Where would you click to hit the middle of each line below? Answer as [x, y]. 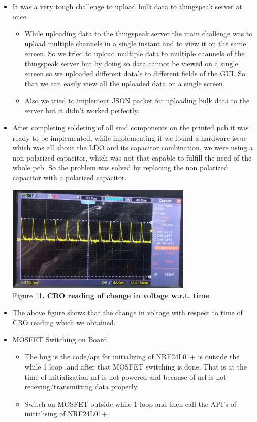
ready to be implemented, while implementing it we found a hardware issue [130, 137]
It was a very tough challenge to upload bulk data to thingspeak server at [127, 6]
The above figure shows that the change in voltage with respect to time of [127, 312]
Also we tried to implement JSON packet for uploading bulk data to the [137, 100]
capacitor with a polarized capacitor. [70, 177]
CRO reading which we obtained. [64, 322]
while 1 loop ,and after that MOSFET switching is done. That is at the [136, 367]
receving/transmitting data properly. [82, 387]
